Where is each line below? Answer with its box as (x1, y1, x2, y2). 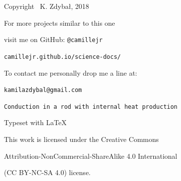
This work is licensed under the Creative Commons (4, 134, 159, 144)
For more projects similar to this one (4, 17, 115, 28)
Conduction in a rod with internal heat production (4, 103, 178, 110)
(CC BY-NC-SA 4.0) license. (4, 167, 91, 178)
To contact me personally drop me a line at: (4, 67, 137, 78)
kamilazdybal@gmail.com (4, 87, 82, 94)
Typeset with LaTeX (4, 117, 67, 128)
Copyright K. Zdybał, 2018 (4, 1, 89, 11)
